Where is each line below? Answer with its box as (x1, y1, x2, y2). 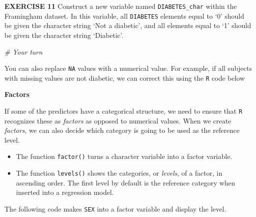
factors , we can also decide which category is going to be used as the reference (4, 125, 240, 135)
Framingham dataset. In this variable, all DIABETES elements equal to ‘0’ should (4, 10, 244, 21)
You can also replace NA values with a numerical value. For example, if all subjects (4, 63, 252, 73)
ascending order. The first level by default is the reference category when (16, 177, 235, 187)
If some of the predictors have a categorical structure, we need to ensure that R (4, 106, 243, 116)
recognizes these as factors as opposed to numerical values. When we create (4, 115, 231, 125)
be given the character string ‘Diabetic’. (4, 30, 123, 40)
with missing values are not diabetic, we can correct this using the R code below (4, 72, 245, 83)
